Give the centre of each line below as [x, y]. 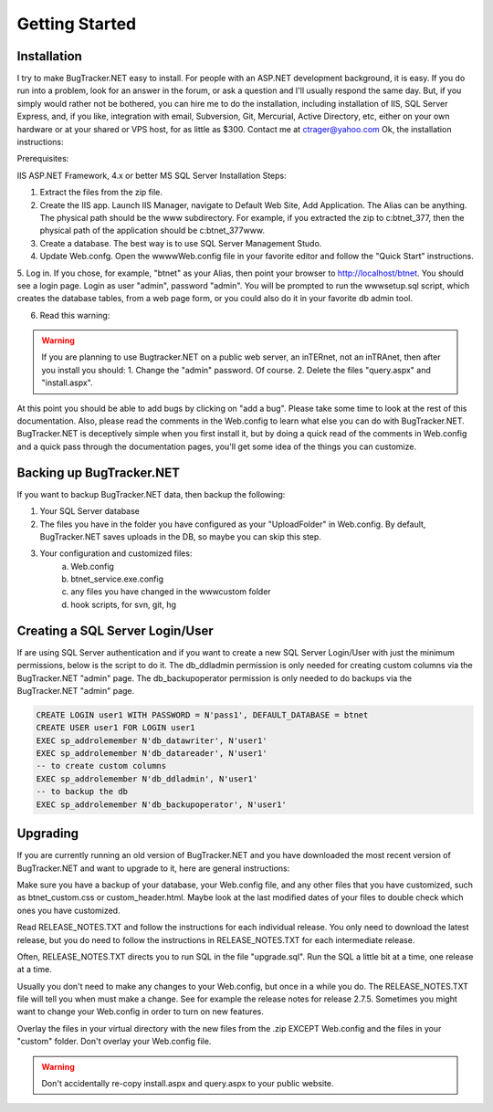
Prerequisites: [43, 159]
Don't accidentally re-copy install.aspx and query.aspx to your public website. [188, 1084]
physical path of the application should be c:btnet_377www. [152, 231]
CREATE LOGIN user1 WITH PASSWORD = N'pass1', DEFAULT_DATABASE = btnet [202, 715]
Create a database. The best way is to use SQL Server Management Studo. [181, 243]
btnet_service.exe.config [117, 579]
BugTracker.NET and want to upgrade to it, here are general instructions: [153, 868]
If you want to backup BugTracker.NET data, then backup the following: [151, 494]
